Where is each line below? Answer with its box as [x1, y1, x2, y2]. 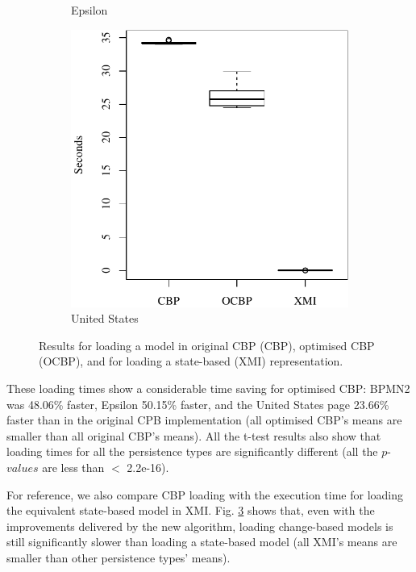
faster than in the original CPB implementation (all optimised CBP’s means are [6, 411, 402, 428]
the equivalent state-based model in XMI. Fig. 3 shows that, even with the [6, 502, 375, 519]
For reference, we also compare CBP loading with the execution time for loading [6, 486, 403, 503]
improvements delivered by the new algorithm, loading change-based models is [6, 517, 393, 534]
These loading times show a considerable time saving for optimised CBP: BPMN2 [6, 379, 410, 396]
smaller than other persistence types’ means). [6, 549, 231, 566]
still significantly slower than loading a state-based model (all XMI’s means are [6, 533, 397, 550]
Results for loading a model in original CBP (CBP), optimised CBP [39, 336, 375, 353]
